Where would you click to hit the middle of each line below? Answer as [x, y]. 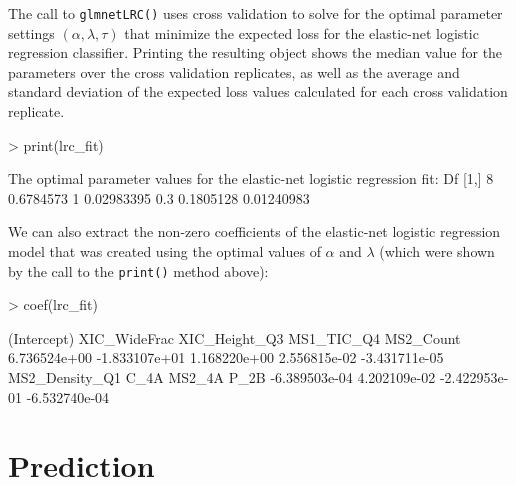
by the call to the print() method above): [138, 270]
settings [31, 32]
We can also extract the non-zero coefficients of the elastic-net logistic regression [254, 231]
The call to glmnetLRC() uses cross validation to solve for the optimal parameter [255, 13]
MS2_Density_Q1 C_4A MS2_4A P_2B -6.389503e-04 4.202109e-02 [222, 377]
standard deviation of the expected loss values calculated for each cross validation [258, 91]
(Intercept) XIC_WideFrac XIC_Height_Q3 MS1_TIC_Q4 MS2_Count [234, 337]
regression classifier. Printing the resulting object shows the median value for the [255, 52]
